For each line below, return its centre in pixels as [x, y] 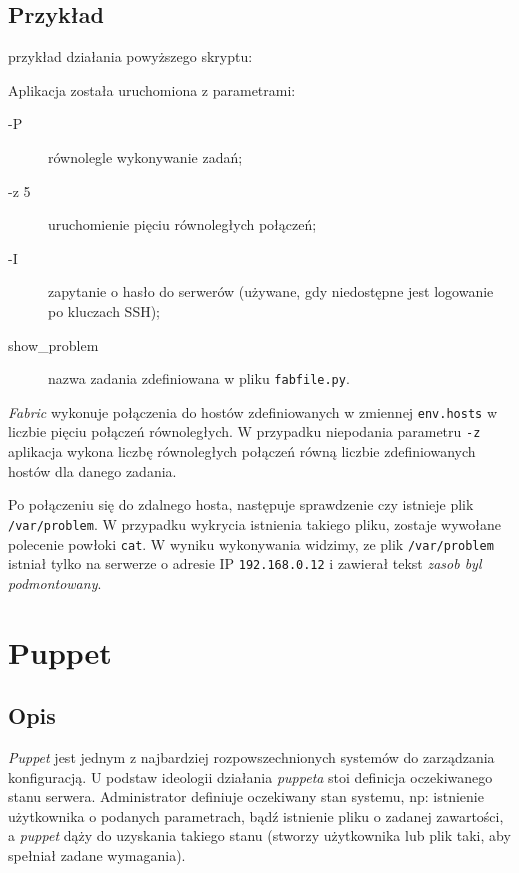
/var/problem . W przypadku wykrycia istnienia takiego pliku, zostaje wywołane [254, 523]
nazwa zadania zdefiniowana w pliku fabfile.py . [199, 378]
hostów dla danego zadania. [92, 470]
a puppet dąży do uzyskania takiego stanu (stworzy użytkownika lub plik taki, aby [259, 835]
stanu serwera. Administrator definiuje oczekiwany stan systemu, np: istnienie [246, 796]
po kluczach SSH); [104, 310]
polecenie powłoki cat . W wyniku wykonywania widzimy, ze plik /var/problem [251, 543]
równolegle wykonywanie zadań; [145, 156]
